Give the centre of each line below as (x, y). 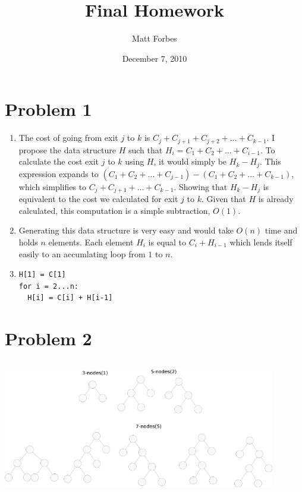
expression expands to (59, 173)
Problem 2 (48, 338)
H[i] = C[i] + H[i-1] (70, 298)
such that (145, 149)
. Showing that (201, 186)
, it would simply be (190, 161)
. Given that (224, 199)
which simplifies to (53, 186)
